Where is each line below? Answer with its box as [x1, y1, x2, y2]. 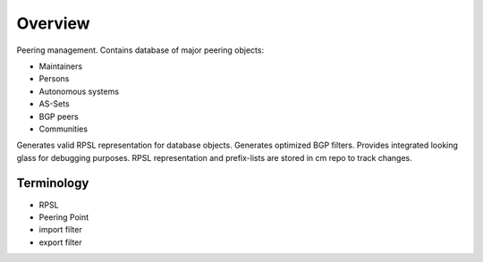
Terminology [16, 175, 89, 191]
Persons [38, 73, 70, 84]
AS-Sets [38, 98, 71, 109]
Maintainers [38, 61, 83, 72]
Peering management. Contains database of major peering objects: [16, 45, 264, 55]
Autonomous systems [38, 86, 120, 97]
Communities [38, 123, 89, 134]
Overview [16, 13, 90, 33]
